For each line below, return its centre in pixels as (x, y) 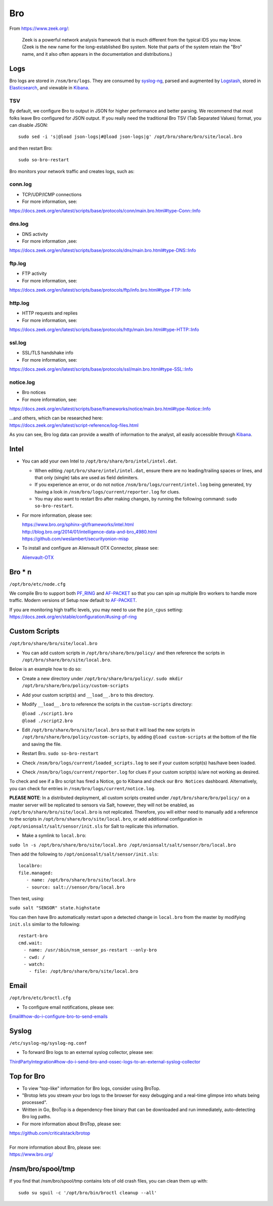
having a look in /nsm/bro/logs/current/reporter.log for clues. (107, 491)
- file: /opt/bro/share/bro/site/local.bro (83, 971)
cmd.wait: (30, 943)
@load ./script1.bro (48, 714)
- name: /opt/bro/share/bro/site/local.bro (81, 880)
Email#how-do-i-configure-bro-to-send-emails (59, 1016)
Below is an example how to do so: (45, 669)
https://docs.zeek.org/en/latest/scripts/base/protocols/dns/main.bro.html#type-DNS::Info (103, 251)
